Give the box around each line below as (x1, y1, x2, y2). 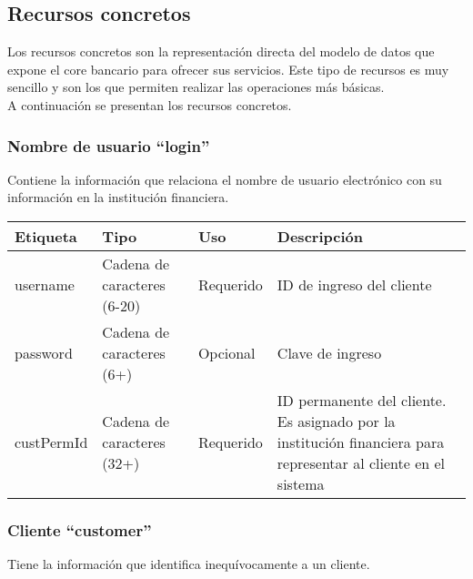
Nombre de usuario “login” (7, 134, 210, 157)
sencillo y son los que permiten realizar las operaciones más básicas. (7, 77, 385, 96)
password (15, 341, 73, 363)
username (15, 273, 75, 295)
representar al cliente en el (277, 452, 446, 473)
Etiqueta (15, 225, 77, 247)
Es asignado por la (277, 410, 396, 432)
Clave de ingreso (277, 341, 382, 363)
